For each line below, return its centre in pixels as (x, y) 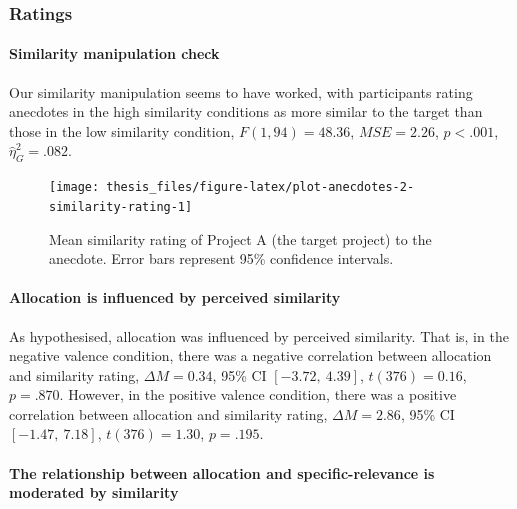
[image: (74, 187)
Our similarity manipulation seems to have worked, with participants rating (241, 91)
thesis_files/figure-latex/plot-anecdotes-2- (260, 187)
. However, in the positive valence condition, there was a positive (258, 394)
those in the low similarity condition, (122, 130)
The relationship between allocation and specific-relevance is (222, 472)
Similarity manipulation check (114, 53)
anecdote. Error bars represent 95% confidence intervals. (221, 258)
